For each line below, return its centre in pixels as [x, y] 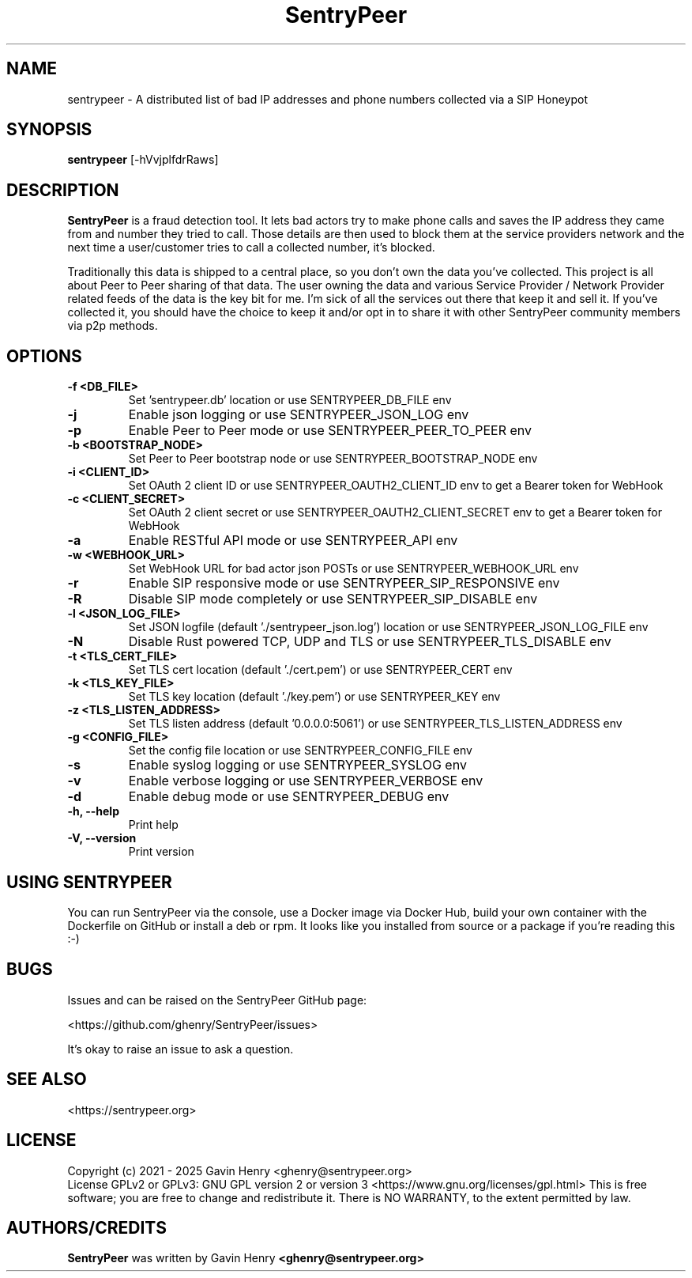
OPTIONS [44, 356]
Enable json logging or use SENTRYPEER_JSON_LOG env [299, 415]
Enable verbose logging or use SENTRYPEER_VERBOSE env [306, 781]
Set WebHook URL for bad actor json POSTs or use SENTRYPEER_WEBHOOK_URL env [354, 569]
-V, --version [102, 838]
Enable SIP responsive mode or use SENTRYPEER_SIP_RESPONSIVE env [344, 583]
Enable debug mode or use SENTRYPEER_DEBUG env [289, 797]
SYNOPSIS [49, 130]
